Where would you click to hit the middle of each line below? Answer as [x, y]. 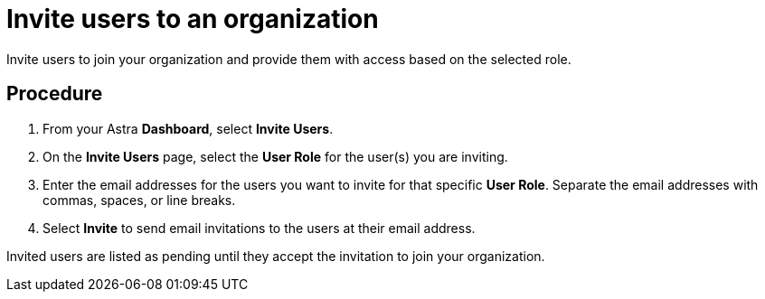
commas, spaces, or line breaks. [139, 200]
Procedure [55, 94]
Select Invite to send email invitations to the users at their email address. [259, 228]
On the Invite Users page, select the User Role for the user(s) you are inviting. [275, 156]
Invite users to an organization [193, 19]
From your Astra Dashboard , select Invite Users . [188, 128]
